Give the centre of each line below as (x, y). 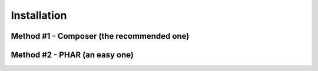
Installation (39, 15)
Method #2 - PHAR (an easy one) (72, 55)
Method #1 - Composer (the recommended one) (100, 36)
